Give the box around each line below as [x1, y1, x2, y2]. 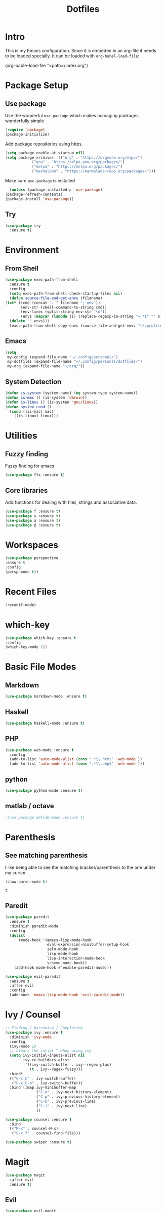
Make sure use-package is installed [5, 178, 75, 184]
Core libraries [5, 486, 48, 495]
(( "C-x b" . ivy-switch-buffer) [9, 1076, 77, 1081]
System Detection [5, 377, 62, 386]
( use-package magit [5, 1172, 45, 1177]
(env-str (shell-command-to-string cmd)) [20, 305, 107, 310]
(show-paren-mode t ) [5, 879, 48, 884]
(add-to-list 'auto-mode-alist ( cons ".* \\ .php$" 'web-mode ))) [9, 761, 145, 767]
